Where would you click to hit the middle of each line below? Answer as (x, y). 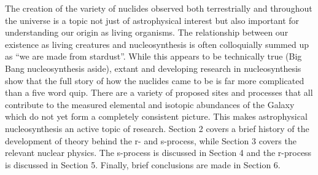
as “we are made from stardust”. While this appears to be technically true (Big (153, 56)
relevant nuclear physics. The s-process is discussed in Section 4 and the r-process (158, 153)
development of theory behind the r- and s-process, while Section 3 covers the (151, 140)
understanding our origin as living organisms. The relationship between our (147, 32)
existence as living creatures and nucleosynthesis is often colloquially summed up (157, 44)
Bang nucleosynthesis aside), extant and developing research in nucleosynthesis (153, 68)
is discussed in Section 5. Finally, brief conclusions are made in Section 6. (143, 164)
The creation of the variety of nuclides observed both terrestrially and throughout (159, 8)
